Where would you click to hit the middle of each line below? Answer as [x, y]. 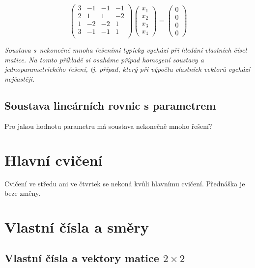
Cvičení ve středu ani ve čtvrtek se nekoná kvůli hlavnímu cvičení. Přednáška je [125, 183]
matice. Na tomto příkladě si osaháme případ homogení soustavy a [104, 59]
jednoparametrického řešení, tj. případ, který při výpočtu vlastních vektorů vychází [127, 69]
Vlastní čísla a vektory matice [82, 258]
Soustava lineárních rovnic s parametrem [110, 105]
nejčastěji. [20, 79]
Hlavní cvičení [54, 160]
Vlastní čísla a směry [77, 226]
